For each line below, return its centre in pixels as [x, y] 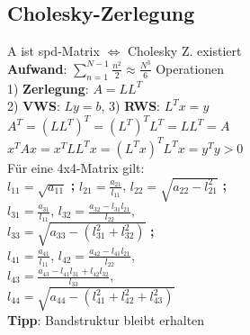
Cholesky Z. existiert [184, 51]
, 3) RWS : [130, 106]
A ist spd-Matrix [54, 51]
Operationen [190, 68]
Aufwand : [37, 68]
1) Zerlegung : [48, 88]
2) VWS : [34, 106]
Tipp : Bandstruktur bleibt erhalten [106, 319]
